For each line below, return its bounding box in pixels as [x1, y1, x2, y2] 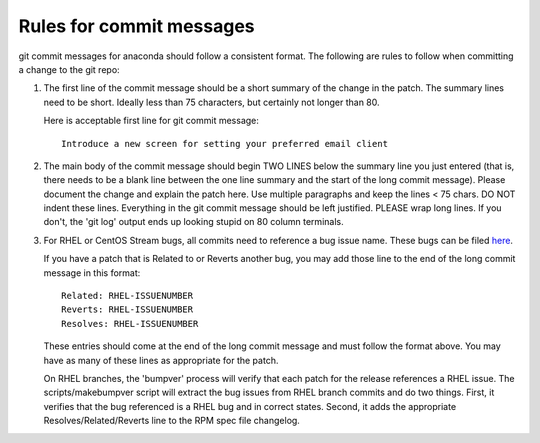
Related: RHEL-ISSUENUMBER [61, 290, 194, 302]
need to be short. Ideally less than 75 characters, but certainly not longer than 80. [43, 96, 380, 108]
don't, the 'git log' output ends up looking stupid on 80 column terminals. [43, 216, 344, 228]
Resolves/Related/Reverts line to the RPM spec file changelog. [43, 415, 300, 427]
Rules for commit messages [18, 15, 255, 37]
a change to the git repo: [18, 63, 120, 75]
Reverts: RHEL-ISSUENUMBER [61, 304, 194, 315]
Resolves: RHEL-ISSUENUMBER [61, 318, 199, 329]
